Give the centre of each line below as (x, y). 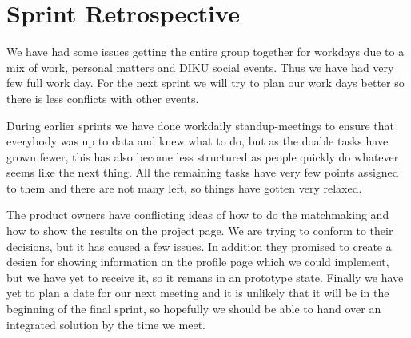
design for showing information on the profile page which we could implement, (198, 262)
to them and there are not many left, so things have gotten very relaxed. (184, 187)
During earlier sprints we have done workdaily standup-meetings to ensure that (200, 125)
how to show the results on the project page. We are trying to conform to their (200, 231)
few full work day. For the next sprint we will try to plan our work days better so (205, 83)
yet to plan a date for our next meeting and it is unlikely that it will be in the (198, 293)
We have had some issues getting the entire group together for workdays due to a (205, 52)
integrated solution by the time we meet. (106, 324)
